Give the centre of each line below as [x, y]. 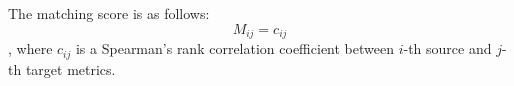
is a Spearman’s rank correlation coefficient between [234, 48]
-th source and [447, 48]
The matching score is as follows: [109, 13]
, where [30, 48]
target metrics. [70, 68]
